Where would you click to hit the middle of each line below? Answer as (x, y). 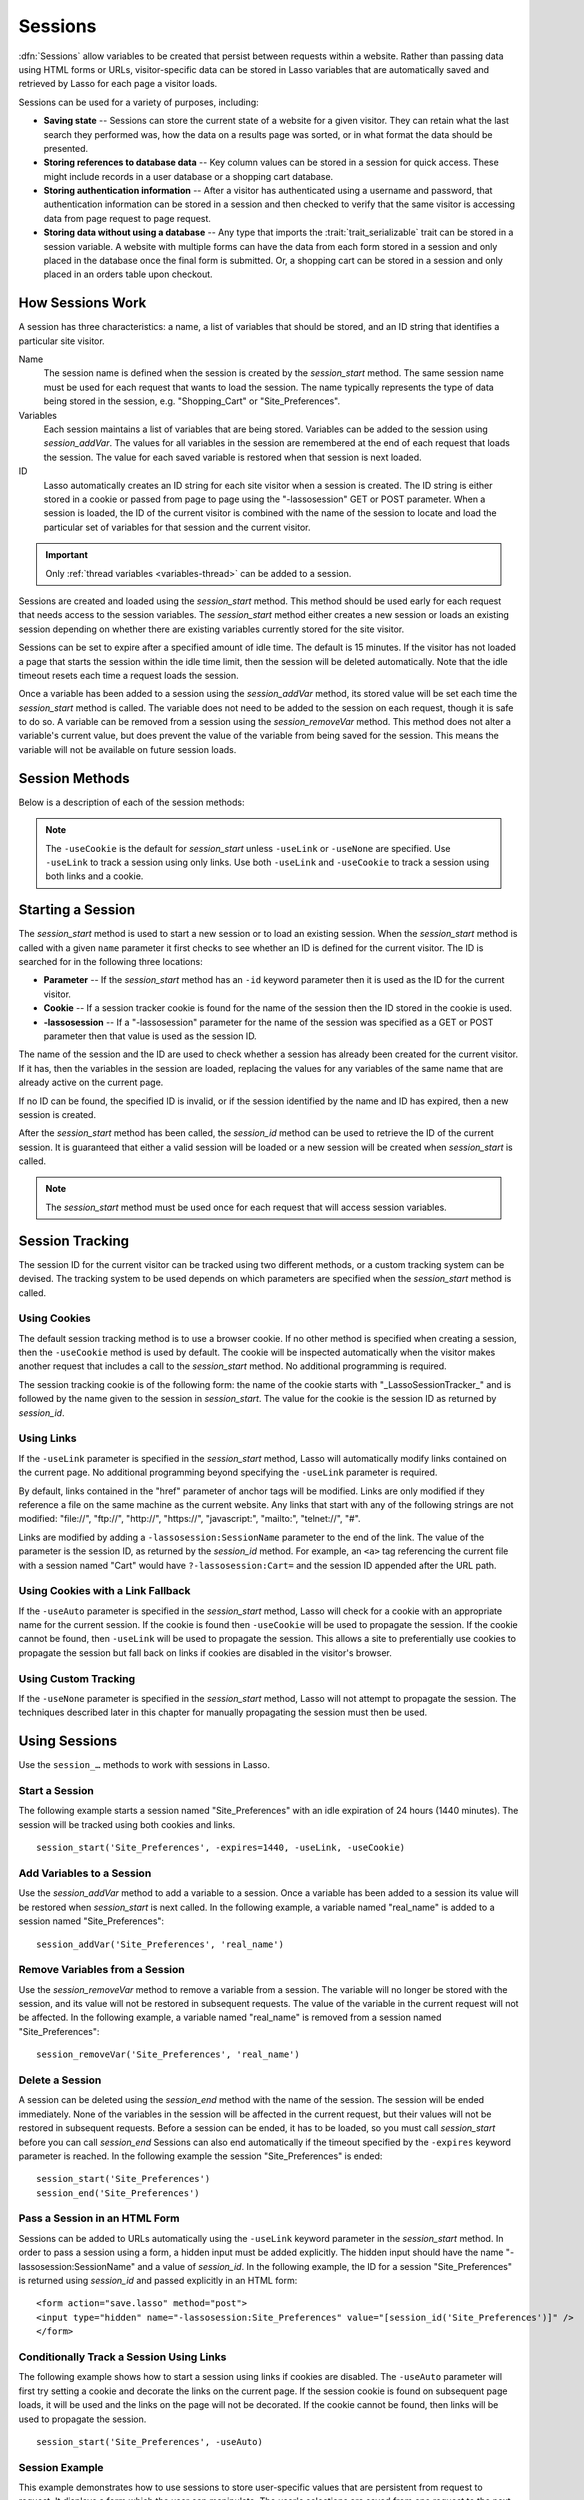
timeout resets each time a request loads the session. (128, 675)
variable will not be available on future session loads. (127, 749)
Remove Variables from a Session (101, 1970)
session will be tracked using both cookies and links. (127, 1824)
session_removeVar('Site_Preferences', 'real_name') (168, 2054)
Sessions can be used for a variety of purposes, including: (138, 102)
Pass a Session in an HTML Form (99, 2218)
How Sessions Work (82, 303)
